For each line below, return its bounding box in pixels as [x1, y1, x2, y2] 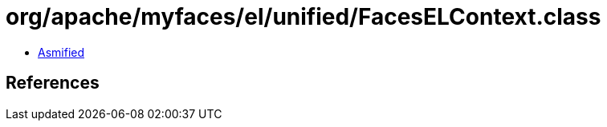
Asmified [38, 45, 85, 59]
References [6, 73, 100, 93]
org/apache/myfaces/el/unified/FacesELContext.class [6, 3, 601, 30]
